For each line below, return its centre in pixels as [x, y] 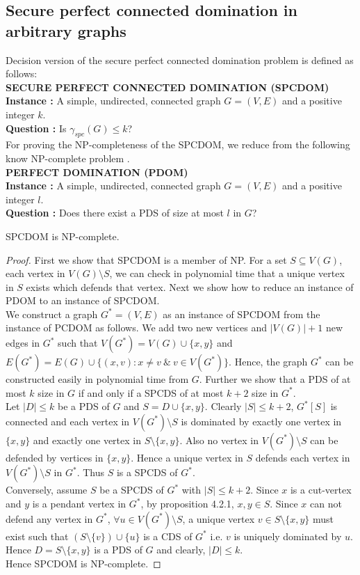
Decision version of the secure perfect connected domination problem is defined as [180, 60]
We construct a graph [52, 314]
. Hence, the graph [268, 362]
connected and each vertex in [68, 421]
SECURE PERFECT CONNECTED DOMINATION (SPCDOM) [167, 87]
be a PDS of [84, 406]
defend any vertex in [49, 518]
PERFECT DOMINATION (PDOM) [97, 172]
